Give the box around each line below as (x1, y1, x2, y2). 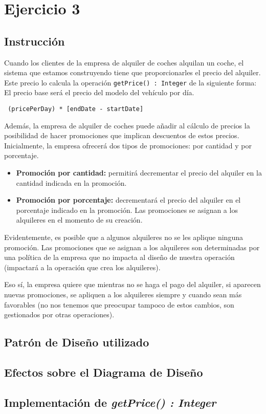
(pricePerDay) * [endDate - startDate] (8, 105, 144, 113)
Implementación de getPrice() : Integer (4, 394, 216, 410)
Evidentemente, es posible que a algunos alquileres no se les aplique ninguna (4, 232, 243, 243)
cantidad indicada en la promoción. (16, 177, 127, 188)
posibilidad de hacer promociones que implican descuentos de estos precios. (4, 130, 239, 141)
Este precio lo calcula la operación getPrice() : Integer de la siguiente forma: (4, 77, 257, 88)
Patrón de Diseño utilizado (4, 334, 149, 350)
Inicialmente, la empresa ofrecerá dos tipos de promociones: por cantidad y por (4, 140, 252, 150)
